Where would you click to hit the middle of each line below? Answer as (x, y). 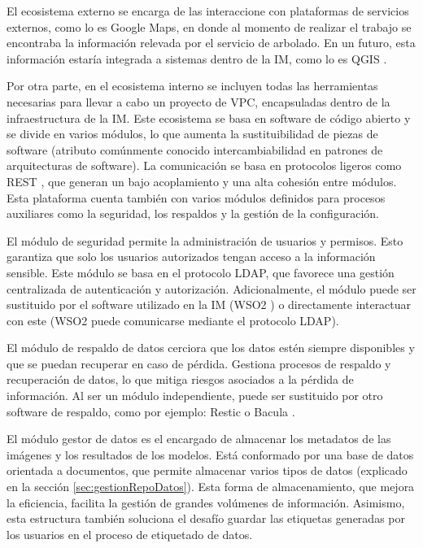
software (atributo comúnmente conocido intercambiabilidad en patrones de (195, 149)
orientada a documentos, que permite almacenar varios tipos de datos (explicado (207, 470)
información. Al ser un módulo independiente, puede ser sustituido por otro (195, 396)
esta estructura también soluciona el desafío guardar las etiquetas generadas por (206, 518)
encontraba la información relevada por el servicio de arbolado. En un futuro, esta (211, 43)
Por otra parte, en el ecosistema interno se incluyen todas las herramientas (192, 86)
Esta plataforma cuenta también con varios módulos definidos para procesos (196, 197)
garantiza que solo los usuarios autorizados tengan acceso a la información (191, 257)
